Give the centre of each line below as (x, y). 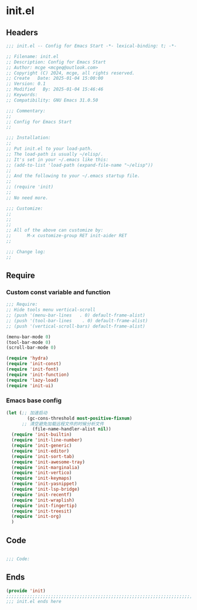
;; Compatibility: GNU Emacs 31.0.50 (52, 100)
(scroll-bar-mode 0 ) (31, 348)
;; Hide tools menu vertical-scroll (51, 310)
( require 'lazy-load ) (33, 380)
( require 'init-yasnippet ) (44, 484)
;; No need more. (27, 198)
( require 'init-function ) (38, 375)
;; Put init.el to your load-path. (50, 149)
